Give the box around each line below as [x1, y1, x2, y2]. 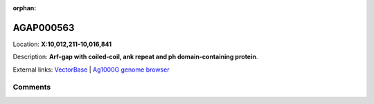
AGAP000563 [12, 21, 75, 34]
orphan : [12, 4, 37, 12]
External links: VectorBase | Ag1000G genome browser [12, 65, 170, 74]
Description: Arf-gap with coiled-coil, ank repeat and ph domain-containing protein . [12, 52, 258, 61]
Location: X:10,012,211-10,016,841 [12, 40, 112, 48]
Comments [12, 83, 51, 92]
